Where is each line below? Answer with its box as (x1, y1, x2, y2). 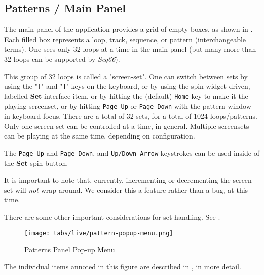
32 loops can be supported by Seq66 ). (4, 53, 120, 64)
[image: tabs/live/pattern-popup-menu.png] (24, 229, 173, 237)
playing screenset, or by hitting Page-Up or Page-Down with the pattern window (4, 100, 251, 111)
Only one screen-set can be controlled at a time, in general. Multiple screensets (4, 120, 249, 131)
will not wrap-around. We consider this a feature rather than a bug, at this (15, 184, 248, 195)
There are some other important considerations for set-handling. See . (4, 211, 220, 222)
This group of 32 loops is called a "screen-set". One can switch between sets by (4, 71, 248, 81)
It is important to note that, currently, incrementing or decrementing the (4, 175, 231, 185)
